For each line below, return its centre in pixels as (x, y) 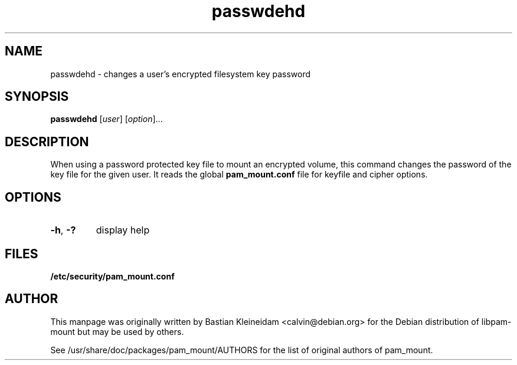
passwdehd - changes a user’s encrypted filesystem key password (181, 74)
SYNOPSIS (37, 97)
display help (123, 230)
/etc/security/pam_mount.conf (112, 276)
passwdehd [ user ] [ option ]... (107, 119)
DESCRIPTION (47, 142)
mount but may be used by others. (117, 331)
